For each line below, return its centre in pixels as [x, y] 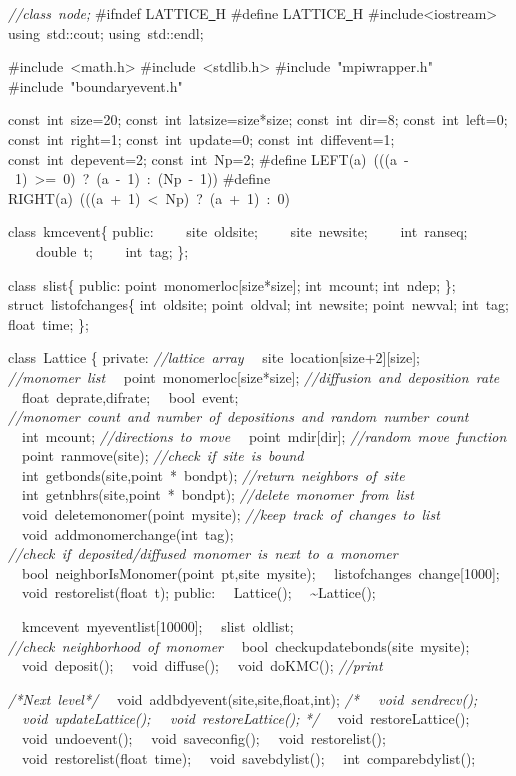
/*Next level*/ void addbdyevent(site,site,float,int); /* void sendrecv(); [243, 698]
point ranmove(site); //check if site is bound [162, 455]
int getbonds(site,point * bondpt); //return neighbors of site [213, 474]
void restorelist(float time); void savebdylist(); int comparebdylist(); [248, 757]
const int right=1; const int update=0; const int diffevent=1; [201, 138]
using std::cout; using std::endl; [106, 32]
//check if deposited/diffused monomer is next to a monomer [203, 553]
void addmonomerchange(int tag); [127, 533]
